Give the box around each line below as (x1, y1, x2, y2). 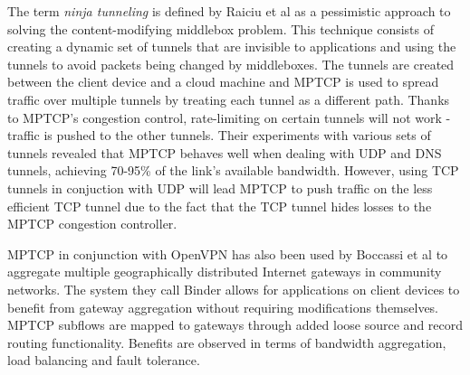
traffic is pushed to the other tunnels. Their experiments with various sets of (7, 126, 431, 145)
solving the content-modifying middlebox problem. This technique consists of (7, 19, 435, 38)
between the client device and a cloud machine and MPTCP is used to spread (7, 72, 439, 91)
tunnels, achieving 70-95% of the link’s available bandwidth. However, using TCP (7, 161, 459, 180)
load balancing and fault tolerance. (7, 351, 200, 370)
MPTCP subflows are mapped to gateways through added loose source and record (7, 315, 464, 334)
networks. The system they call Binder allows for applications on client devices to (7, 279, 460, 298)
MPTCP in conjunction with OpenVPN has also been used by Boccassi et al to (7, 244, 448, 263)
